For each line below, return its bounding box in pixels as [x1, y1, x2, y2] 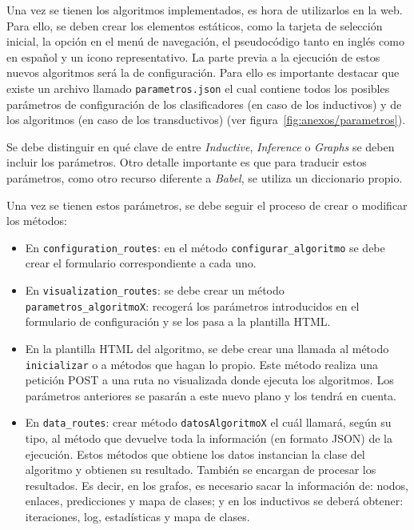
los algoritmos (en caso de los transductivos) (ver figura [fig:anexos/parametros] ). [6, 111, 406, 128]
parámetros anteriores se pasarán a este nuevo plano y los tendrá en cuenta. [25, 387, 397, 404]
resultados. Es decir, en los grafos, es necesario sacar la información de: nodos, [25, 476, 408, 493]
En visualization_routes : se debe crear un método [25, 282, 285, 299]
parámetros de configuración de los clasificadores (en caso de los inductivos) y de [6, 95, 402, 112]
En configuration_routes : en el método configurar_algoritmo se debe [25, 239, 385, 255]
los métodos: [6, 212, 67, 229]
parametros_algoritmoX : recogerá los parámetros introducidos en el [25, 297, 360, 314]
